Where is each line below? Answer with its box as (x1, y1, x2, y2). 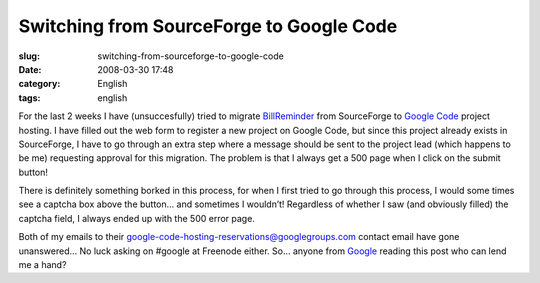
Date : (18, 63, 42, 75)
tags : (18, 91, 41, 104)
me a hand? (18, 259, 67, 271)
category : (18, 78, 61, 90)
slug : (18, 50, 40, 62)
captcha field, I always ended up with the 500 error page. (18, 212, 255, 224)
